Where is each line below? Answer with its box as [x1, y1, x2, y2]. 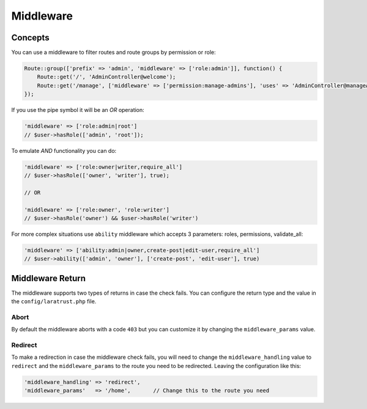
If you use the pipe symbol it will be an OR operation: [11, 106, 145, 114]
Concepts [11, 32, 50, 43]
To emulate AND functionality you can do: [11, 147, 117, 154]
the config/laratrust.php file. [11, 298, 97, 305]
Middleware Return [11, 273, 86, 284]
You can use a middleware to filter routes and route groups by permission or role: [11, 49, 217, 56]
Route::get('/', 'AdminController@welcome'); [37, 73, 176, 81]
